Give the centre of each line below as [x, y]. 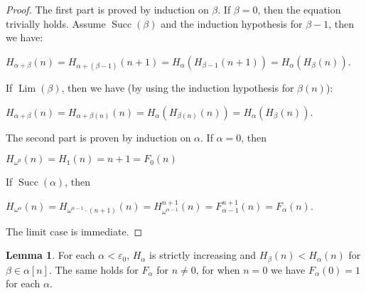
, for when [218, 269]
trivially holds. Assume [56, 23]
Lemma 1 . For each [50, 255]
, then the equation [299, 9]
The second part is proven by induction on [98, 137]
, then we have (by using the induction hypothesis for [178, 87]
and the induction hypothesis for [232, 23]
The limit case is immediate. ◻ [74, 231]
